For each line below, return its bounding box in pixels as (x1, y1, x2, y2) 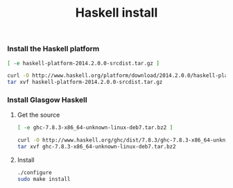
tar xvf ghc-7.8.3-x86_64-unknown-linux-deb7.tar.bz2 (17, 144, 176, 151)
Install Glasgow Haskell (7, 95, 88, 105)
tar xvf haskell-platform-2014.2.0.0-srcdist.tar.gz (7, 78, 163, 86)
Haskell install (75, 5, 158, 21)
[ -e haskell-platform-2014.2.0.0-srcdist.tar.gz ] (7, 60, 159, 67)
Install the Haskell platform (7, 44, 100, 53)
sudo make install (17, 176, 71, 182)
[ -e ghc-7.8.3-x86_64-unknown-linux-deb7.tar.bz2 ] (17, 124, 173, 131)
